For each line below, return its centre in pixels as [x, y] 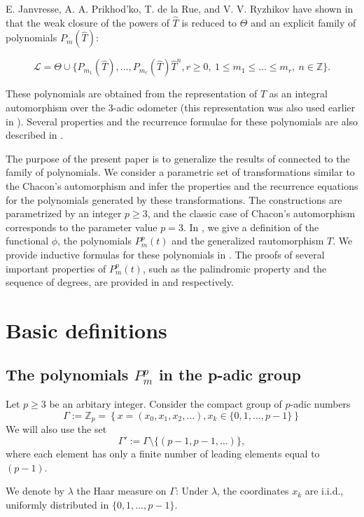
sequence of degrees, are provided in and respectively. [120, 282]
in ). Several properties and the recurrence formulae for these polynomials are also [182, 121]
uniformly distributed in [57, 504]
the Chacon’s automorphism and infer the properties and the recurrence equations [182, 185]
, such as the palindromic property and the [234, 268]
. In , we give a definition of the [251, 227]
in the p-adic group [230, 374]
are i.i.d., [324, 491]
